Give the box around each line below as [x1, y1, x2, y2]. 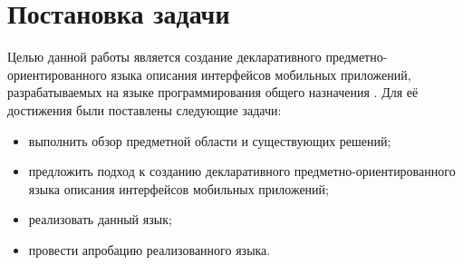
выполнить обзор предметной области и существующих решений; [28, 131, 391, 150]
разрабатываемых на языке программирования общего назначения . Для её [7, 83, 419, 102]
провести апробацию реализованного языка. [28, 240, 271, 259]
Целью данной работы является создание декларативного [7, 47, 322, 66]
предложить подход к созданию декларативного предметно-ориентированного [28, 162, 456, 181]
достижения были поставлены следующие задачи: [7, 100, 282, 119]
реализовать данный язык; [28, 210, 172, 229]
